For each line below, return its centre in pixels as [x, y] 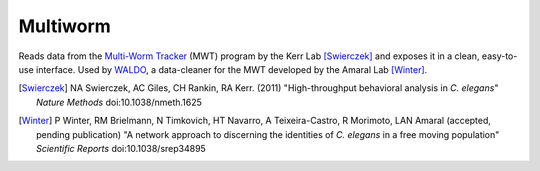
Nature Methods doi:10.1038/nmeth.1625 [119, 102]
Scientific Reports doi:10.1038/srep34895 [121, 148]
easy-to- [499, 56]
